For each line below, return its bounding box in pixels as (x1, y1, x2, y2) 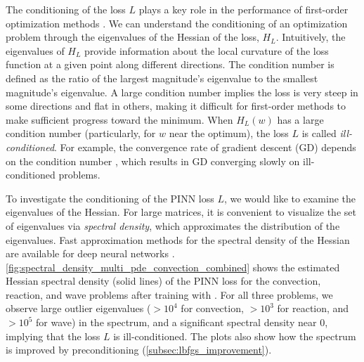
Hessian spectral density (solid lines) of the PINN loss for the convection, (6, 273, 321, 288)
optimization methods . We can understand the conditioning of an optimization (6, 15, 348, 30)
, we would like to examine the (223, 190, 356, 205)
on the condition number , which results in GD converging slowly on (6, 153, 300, 168)
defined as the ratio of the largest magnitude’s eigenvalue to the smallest (6, 70, 318, 85)
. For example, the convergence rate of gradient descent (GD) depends (54, 139, 356, 154)
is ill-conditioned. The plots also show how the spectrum (113, 328, 356, 343)
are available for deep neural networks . (6, 246, 175, 261)
